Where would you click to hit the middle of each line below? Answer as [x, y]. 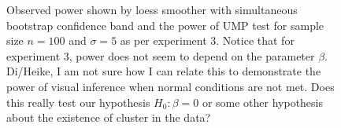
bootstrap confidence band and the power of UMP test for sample [165, 25]
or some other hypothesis [263, 102]
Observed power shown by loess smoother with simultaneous [152, 9]
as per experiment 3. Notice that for [207, 40]
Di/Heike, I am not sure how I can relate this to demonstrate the [164, 71]
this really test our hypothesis [78, 102]
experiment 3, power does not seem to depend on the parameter [161, 55]
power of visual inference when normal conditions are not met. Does [170, 86]
